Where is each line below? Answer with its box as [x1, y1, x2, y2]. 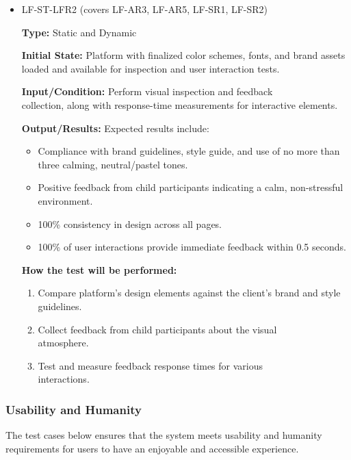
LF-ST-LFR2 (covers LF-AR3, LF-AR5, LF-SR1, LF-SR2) [21, 2, 268, 16]
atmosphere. [38, 335, 89, 350]
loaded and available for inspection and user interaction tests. [21, 61, 280, 75]
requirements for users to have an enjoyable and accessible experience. [5, 441, 299, 455]
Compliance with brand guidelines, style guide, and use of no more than [38, 144, 340, 158]
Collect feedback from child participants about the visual [38, 322, 277, 336]
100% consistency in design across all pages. [38, 216, 222, 231]
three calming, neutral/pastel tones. [38, 157, 188, 171]
